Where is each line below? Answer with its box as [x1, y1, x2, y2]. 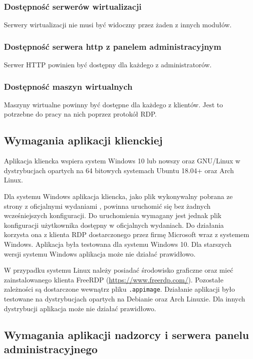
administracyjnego [4, 341, 98, 356]
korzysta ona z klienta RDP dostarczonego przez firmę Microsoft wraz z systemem [4, 229, 250, 239]
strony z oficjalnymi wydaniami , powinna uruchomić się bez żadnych [4, 200, 211, 211]
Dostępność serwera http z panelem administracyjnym [4, 40, 221, 52]
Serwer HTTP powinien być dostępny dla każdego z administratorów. [4, 60, 212, 70]
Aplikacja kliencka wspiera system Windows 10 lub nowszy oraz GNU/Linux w [4, 156, 240, 166]
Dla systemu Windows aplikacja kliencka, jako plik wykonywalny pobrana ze [4, 191, 233, 201]
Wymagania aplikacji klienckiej [4, 133, 163, 148]
